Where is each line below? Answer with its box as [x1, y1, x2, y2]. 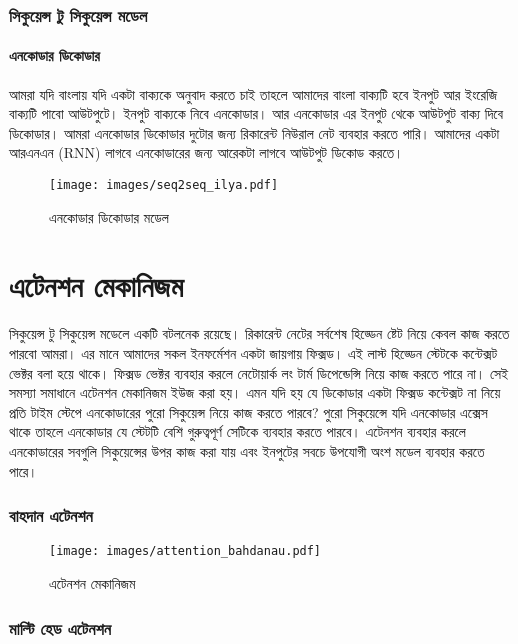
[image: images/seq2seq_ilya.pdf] [49, 178, 279, 193]
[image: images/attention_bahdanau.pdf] [49, 544, 322, 559]
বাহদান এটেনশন [9, 503, 93, 528]
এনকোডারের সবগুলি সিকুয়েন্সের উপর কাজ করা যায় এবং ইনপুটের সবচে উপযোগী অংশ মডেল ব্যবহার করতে [9, 440, 485, 461]
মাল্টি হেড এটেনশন [9, 615, 111, 640]
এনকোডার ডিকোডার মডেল [49, 206, 169, 227]
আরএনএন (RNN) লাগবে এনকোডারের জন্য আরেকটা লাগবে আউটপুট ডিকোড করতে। [9, 142, 404, 163]
